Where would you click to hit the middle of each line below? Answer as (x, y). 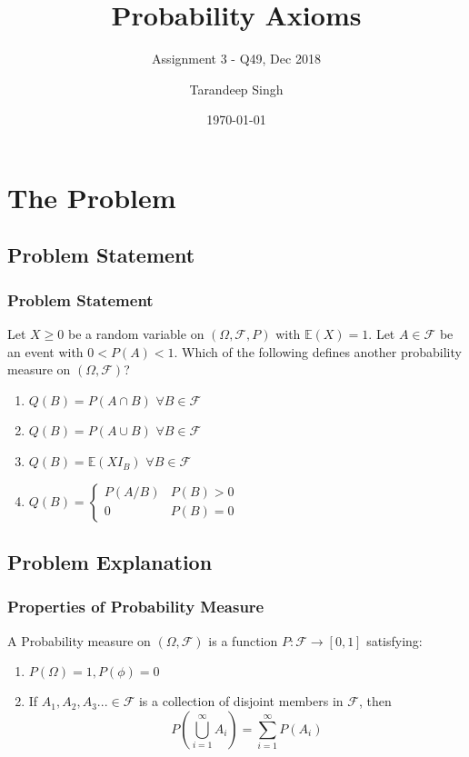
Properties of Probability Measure (136, 607)
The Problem (92, 197)
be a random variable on (136, 334)
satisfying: (394, 640)
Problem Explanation (110, 562)
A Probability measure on (79, 640)
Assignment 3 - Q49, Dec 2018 (236, 59)
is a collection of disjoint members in (241, 701)
